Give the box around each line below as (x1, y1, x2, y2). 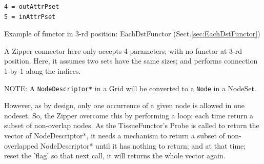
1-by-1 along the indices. (4, 65, 81, 76)
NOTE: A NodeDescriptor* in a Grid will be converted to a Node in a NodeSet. (4, 83, 256, 93)
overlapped (4, 140, 38, 151)
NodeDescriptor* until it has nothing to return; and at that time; (40, 140, 246, 151)
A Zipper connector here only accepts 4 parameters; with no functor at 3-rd (4, 45, 242, 56)
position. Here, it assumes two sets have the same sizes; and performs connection (4, 55, 258, 66)
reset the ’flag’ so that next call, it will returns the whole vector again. (4, 150, 226, 161)
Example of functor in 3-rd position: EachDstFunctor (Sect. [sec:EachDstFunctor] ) (4, 28, 260, 39)
